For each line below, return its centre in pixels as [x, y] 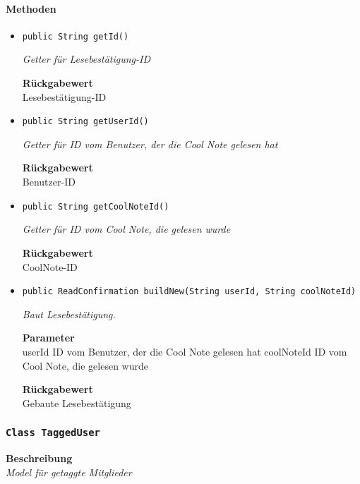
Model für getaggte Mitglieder [69, 472]
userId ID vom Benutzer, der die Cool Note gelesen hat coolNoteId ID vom [185, 351]
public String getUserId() [85, 122]
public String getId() [76, 36]
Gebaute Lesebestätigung [77, 403]
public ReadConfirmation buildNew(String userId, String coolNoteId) [189, 292]
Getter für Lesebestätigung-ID [86, 59]
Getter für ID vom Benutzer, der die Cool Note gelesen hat [150, 144]
